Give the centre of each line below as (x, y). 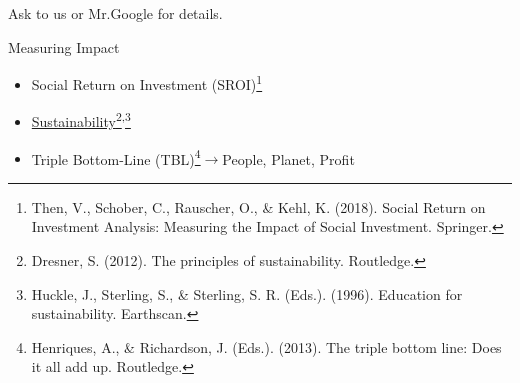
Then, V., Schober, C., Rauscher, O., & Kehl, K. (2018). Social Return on (258, 206)
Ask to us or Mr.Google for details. (115, 12)
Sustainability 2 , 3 (81, 120)
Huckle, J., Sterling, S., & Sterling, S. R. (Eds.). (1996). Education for (247, 293)
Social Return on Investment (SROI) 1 (147, 82)
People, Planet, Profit (288, 158)
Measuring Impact (64, 46)
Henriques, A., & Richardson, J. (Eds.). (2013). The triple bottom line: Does (266, 346)
